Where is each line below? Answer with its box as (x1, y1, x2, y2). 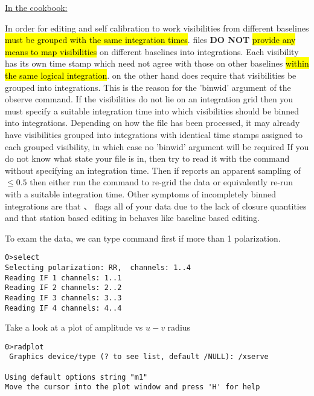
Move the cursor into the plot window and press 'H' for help (5, 383, 260, 392)
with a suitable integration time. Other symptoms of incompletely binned (5, 187, 277, 200)
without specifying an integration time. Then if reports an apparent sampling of (5, 163, 301, 176)
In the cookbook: (5, 1, 68, 13)
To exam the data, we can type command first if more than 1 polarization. (5, 231, 281, 244)
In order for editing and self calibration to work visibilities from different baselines (5, 21, 309, 34)
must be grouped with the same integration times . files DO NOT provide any (5, 33, 296, 46)
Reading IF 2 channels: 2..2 (5, 283, 122, 292)
